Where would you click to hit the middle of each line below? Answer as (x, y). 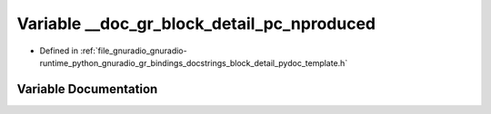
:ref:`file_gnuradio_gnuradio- (134, 51)
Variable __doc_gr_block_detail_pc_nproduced (196, 24)
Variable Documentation (87, 89)
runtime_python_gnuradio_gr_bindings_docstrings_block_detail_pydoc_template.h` (194, 62)
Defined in (59, 51)
